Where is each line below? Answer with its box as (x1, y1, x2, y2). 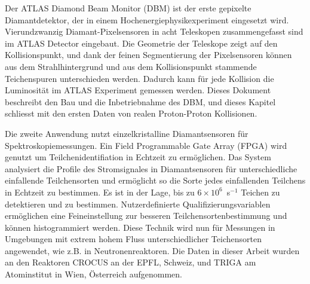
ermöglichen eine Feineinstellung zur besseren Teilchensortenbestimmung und (5, 209, 287, 222)
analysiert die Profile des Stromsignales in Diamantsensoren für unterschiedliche (5, 162, 297, 175)
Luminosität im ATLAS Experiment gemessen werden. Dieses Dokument (5, 84, 271, 96)
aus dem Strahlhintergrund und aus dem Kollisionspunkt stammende (5, 60, 257, 72)
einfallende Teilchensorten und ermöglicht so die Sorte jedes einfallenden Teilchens (5, 174, 306, 187)
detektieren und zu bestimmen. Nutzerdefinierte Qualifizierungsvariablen (5, 197, 271, 210)
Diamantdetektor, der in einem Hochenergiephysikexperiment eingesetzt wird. (5, 13, 289, 26)
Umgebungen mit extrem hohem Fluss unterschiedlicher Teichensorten (5, 233, 262, 245)
